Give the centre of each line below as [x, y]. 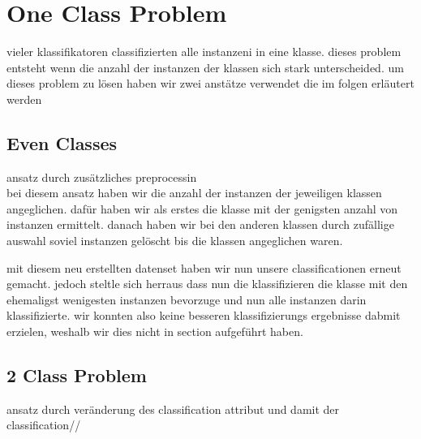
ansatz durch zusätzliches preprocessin [102, 176]
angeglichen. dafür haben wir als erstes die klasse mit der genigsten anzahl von [202, 208]
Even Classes [62, 142]
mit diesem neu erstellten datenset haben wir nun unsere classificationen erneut [204, 267]
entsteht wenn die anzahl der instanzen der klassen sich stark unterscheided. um [205, 67]
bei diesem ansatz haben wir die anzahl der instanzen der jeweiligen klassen [194, 193]
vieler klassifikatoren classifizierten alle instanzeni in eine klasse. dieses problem [204, 52]
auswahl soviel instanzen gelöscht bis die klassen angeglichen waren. [175, 241]
